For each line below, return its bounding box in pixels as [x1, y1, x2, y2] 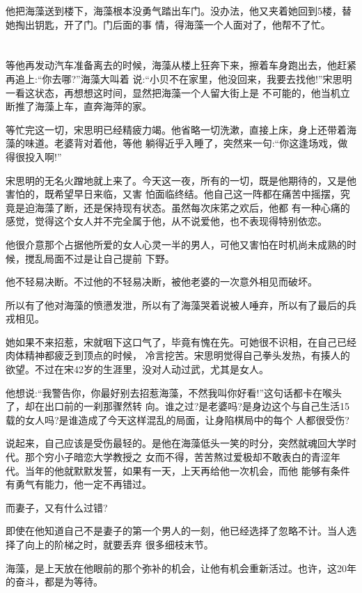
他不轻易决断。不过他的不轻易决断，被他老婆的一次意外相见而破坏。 [6, 274, 317, 289]
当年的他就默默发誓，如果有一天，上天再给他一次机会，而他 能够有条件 [24, 463, 350, 477]
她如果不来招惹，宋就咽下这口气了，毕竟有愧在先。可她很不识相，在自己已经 [6, 334, 356, 349]
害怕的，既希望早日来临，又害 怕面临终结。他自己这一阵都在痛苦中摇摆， [6, 187, 340, 201]
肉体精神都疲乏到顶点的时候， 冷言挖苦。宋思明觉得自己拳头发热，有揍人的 [6, 348, 350, 363]
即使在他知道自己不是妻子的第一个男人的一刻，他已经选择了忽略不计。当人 [6, 523, 347, 538]
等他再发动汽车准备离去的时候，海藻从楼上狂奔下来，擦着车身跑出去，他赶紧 [6, 58, 356, 72]
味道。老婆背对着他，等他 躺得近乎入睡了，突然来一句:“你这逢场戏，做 [24, 136, 348, 150]
